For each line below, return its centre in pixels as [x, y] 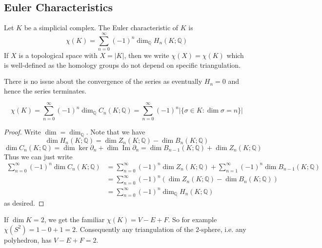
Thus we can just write [38, 156]
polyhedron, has [28, 239]
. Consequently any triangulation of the [135, 229]
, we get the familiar [74, 219]
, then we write [147, 55]
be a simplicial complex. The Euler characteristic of [101, 28]
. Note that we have [116, 132]
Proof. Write [22, 132]
